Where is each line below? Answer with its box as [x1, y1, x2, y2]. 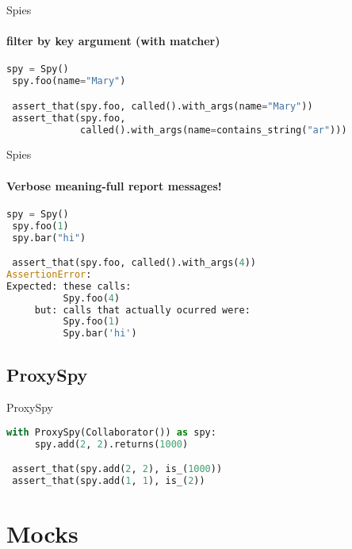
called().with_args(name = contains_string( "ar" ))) [80, 124, 347, 136]
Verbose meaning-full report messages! [6, 177, 222, 194]
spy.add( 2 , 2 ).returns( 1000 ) [34, 438, 189, 450]
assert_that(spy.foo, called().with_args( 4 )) [12, 257, 257, 269]
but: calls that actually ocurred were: [34, 304, 251, 316]
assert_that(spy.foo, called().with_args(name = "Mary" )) [12, 100, 313, 112]
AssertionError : [6, 268, 92, 280]
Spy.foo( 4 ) [63, 292, 121, 304]
